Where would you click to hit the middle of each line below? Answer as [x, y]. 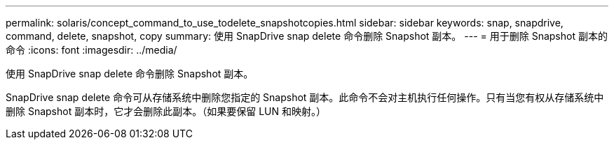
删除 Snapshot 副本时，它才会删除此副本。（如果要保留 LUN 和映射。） [166, 111]
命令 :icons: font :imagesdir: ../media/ [91, 50]
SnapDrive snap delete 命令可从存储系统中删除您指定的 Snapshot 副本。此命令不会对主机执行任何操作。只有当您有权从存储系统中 [305, 97]
